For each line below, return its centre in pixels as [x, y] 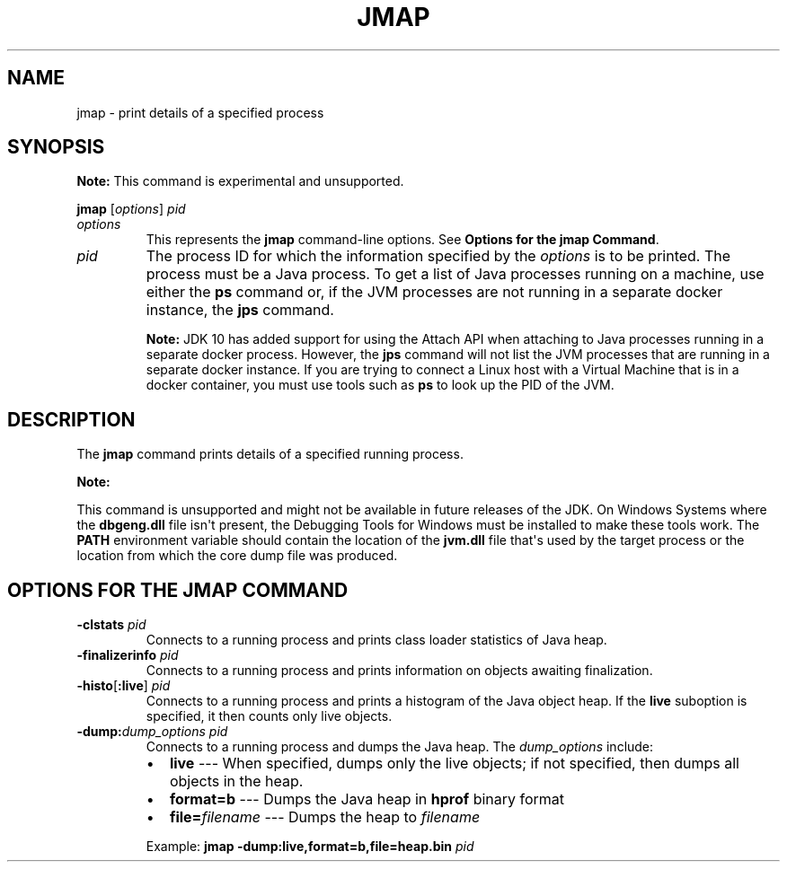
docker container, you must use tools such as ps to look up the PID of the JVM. [380, 385]
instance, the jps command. [240, 310]
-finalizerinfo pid [128, 655]
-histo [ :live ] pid [124, 686]
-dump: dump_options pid [152, 732]
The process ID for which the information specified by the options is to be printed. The [438, 256]
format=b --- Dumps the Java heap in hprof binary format [367, 799]
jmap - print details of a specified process [200, 112]
